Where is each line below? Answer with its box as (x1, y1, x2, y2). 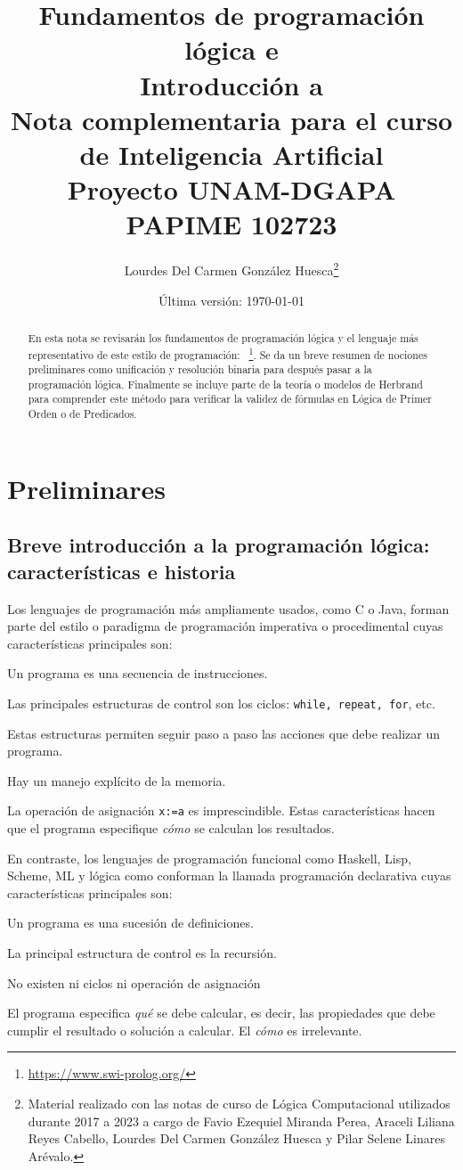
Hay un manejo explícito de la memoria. (7, 771, 226, 790)
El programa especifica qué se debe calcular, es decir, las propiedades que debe (7, 1003, 435, 1022)
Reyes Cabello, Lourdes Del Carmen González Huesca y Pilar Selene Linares (28, 1129, 445, 1148)
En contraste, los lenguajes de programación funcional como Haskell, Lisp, (7, 848, 411, 867)
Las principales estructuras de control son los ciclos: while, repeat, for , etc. (7, 693, 435, 712)
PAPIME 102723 (126, 206, 337, 242)
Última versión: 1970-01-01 (158, 290, 305, 309)
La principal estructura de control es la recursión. (7, 944, 277, 962)
